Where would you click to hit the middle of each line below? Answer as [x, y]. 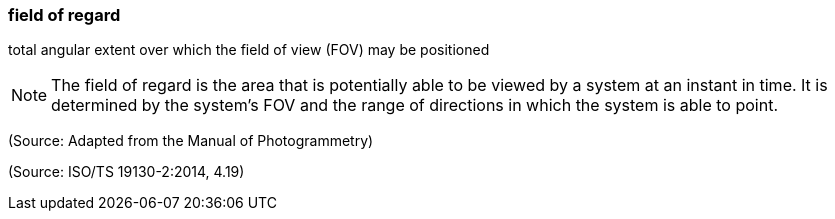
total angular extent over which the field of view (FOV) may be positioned [249, 50]
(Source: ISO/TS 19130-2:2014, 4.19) [126, 172]
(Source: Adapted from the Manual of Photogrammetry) [191, 141]
